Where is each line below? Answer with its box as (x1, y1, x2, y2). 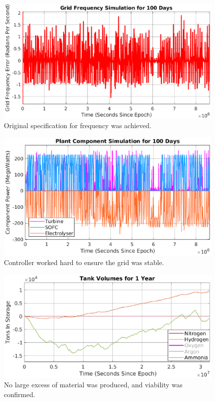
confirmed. (4, 389, 35, 399)
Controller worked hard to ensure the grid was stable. (4, 257, 164, 267)
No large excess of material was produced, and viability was (4, 379, 183, 390)
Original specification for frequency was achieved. (4, 120, 151, 131)
